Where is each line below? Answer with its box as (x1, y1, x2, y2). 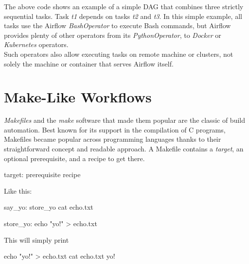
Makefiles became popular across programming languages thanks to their (4, 134, 221, 144)
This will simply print (4, 234, 69, 245)
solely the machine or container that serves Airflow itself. (4, 58, 174, 68)
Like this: (4, 185, 32, 196)
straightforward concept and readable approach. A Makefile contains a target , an (4, 144, 244, 154)
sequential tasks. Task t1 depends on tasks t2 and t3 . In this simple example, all (4, 11, 242, 21)
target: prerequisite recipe (4, 169, 81, 180)
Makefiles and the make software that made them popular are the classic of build (4, 115, 245, 125)
